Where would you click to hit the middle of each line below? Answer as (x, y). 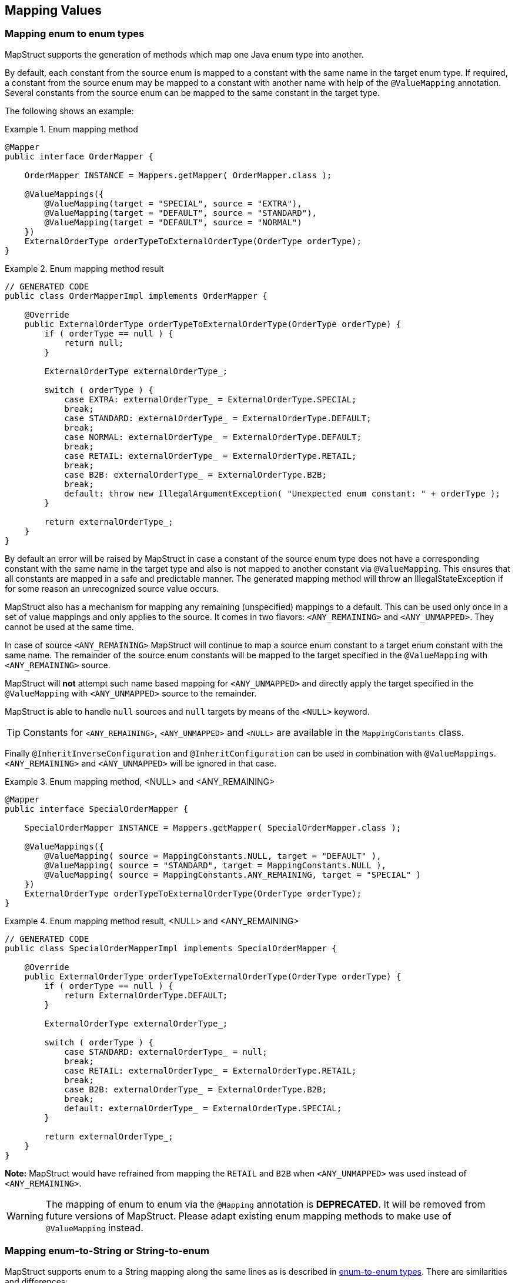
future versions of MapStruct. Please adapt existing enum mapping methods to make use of (248, 1216)
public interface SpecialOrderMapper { (96, 809)
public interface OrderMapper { (79, 156)
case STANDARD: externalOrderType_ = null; (166, 1052)
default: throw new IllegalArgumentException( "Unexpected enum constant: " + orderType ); (282, 493)
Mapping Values (53, 10)
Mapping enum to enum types (75, 34)
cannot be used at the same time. (69, 626)
